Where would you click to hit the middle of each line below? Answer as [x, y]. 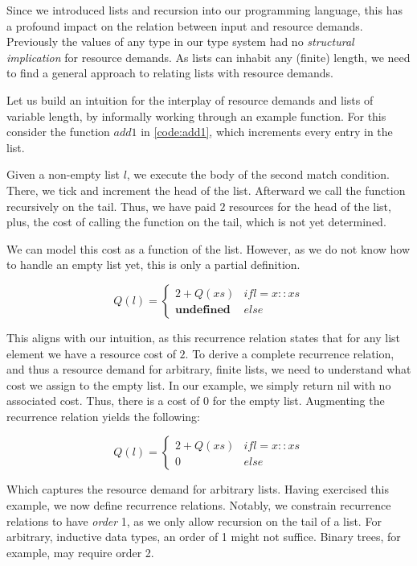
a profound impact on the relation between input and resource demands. [185, 25]
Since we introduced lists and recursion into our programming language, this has [204, 10]
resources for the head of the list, [310, 206]
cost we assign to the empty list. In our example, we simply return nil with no [199, 384]
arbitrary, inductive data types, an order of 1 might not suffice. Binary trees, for [204, 537]
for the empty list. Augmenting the [298, 401]
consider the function [58, 132]
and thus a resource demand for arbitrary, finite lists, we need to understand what [209, 369]
